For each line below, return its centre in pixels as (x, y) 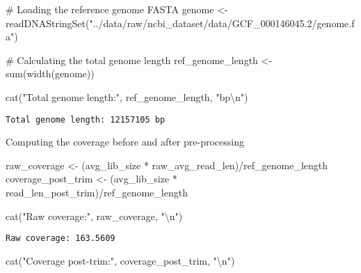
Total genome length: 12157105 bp (86, 119)
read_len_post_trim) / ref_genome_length (97, 192)
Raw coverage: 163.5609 (61, 239)
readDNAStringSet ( (48, 23)
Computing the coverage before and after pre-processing (125, 142)
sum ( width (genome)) (50, 73)
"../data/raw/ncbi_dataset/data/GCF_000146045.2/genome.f (222, 23)
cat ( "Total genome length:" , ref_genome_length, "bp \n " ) (127, 96)
